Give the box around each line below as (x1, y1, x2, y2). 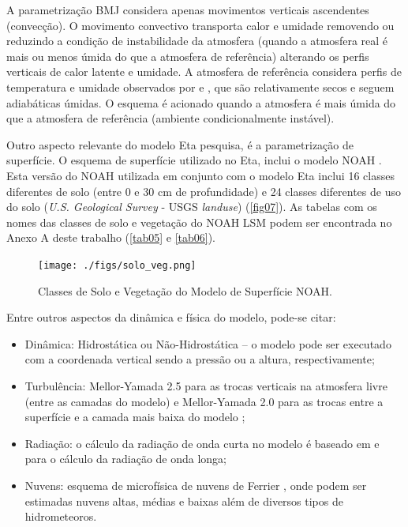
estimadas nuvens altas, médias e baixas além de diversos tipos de (24, 492, 343, 509)
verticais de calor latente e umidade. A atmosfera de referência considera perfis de (6, 63, 402, 80)
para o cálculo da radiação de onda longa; (24, 450, 227, 467)
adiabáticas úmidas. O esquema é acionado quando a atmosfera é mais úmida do (6, 94, 396, 111)
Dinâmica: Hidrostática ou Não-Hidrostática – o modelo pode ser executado (24, 335, 391, 352)
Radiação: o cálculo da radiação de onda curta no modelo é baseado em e (24, 435, 380, 451)
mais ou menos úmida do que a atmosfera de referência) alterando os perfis (6, 47, 369, 64)
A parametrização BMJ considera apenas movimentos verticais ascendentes (6, 2, 369, 17)
